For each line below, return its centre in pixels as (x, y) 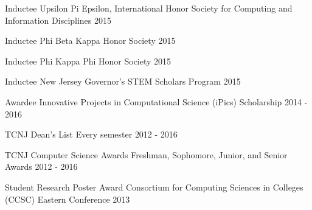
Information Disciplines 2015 (58, 20)
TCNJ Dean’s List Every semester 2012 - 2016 (91, 134)
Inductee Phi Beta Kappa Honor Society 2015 (90, 40)
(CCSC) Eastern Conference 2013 (68, 199)
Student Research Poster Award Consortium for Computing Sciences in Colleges (154, 187)
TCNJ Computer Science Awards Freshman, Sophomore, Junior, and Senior (146, 154)
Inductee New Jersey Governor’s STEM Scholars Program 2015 (123, 81)
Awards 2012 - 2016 (41, 166)
